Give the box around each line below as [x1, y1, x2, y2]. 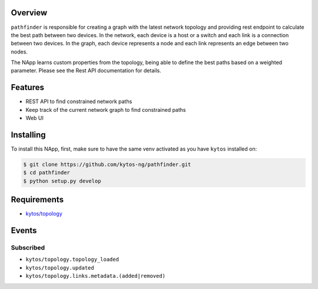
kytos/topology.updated [25, 264, 94, 271]
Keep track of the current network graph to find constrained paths [25, 106, 186, 113]
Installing [11, 129, 47, 139]
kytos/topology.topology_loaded [25, 256, 119, 263]
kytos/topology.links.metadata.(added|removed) [25, 273, 166, 280]
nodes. [11, 48, 28, 55]
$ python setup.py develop [23, 177, 101, 184]
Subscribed [11, 244, 45, 252]
